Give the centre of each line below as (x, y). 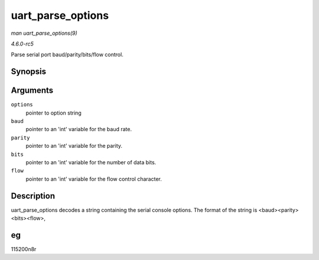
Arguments (32, 91)
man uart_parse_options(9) (44, 33)
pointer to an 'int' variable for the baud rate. (79, 129)
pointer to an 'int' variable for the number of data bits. (91, 162)
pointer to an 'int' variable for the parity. (74, 146)
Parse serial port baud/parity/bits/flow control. (67, 55)
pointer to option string (54, 113)
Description (33, 196)
